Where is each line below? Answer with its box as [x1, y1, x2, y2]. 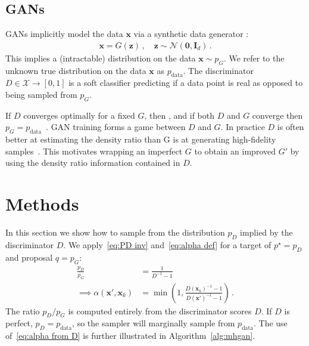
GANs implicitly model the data [5, 27, 123, 40]
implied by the [240, 226, 293, 239]
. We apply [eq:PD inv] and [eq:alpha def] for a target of [63, 238, 271, 251]
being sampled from [5, 88, 77, 101]
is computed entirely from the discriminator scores [68, 304, 252, 317]
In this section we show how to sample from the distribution [5, 226, 225, 239]
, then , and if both [144, 109, 215, 121]
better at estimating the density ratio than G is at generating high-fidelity [5, 133, 276, 146]
